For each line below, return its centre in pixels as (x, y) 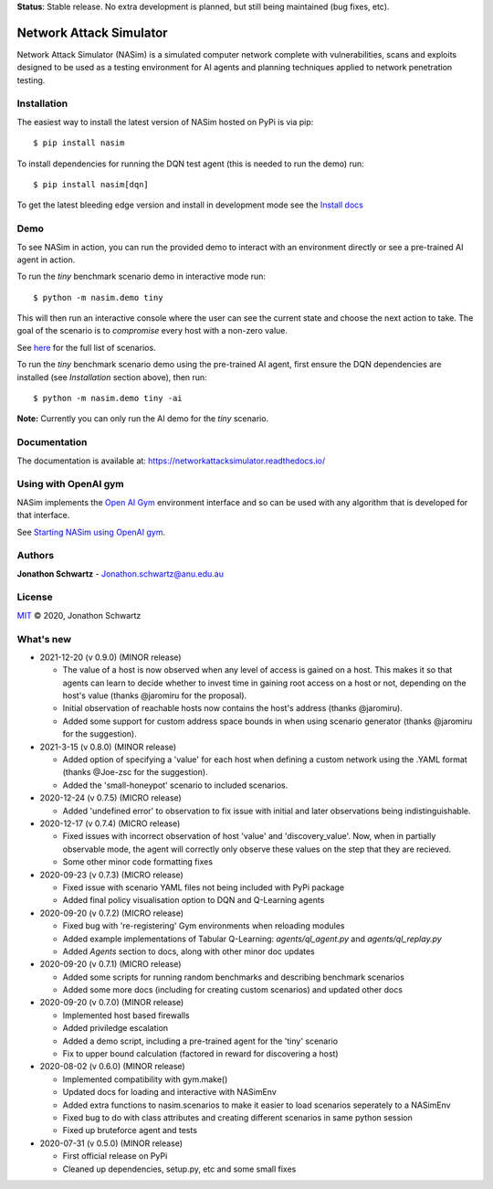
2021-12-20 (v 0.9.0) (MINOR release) (110, 657)
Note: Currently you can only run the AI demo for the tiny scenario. (143, 419)
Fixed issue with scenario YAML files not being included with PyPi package (204, 887)
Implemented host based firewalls (126, 1015)
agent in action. (46, 260)
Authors (36, 556)
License (35, 597)
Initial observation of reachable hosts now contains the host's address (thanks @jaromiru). (233, 708)
